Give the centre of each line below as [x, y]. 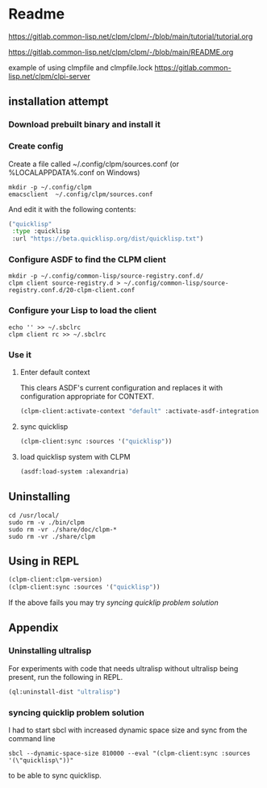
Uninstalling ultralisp [50, 651]
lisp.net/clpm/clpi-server [49, 76]
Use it [20, 354]
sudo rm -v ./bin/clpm [46, 522]
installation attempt [58, 102]
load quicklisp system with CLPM [75, 457]
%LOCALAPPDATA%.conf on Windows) [74, 172]
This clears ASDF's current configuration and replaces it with [121, 388]
